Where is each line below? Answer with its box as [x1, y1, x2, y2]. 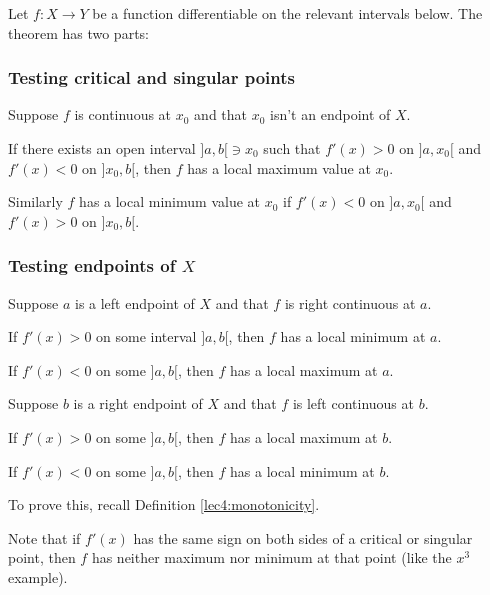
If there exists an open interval [8, 138, 196, 158]
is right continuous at [284, 292, 416, 313]
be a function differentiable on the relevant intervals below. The [92, 3, 483, 23]
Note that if [8, 527, 81, 548]
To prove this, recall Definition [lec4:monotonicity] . [8, 494, 320, 515]
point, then [8, 547, 76, 568]
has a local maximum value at [187, 157, 371, 178]
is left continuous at [292, 393, 414, 414]
